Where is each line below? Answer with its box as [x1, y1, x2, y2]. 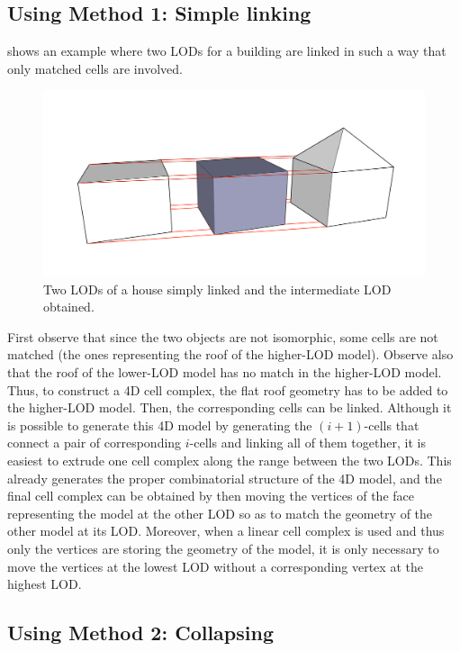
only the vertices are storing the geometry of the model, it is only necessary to [7, 538, 439, 557]
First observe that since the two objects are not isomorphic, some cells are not [7, 327, 438, 346]
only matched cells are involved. [7, 59, 183, 77]
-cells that [364, 415, 419, 434]
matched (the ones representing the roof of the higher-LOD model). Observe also [7, 345, 454, 364]
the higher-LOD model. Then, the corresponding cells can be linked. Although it [7, 398, 452, 417]
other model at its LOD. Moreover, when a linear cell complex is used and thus [7, 521, 445, 540]
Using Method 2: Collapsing [7, 619, 274, 646]
